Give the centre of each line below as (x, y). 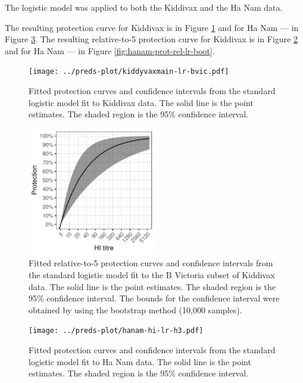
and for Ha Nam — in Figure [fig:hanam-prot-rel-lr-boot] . (110, 50)
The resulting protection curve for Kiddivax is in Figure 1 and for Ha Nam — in (152, 27)
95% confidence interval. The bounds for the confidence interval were (154, 298)
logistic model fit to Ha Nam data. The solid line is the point (140, 361)
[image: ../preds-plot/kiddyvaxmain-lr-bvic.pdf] (129, 72)
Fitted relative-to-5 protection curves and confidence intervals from (151, 263)
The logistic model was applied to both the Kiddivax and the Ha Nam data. (144, 7)
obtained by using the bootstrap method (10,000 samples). (135, 309)
